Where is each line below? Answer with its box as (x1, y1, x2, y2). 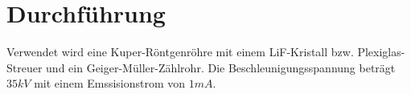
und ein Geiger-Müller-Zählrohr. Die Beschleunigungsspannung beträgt (46, 59, 396, 76)
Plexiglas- (357, 43, 405, 60)
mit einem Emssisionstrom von (34, 75, 186, 92)
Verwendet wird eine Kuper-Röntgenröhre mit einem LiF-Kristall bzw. (6, 43, 354, 60)
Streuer (6, 59, 43, 76)
